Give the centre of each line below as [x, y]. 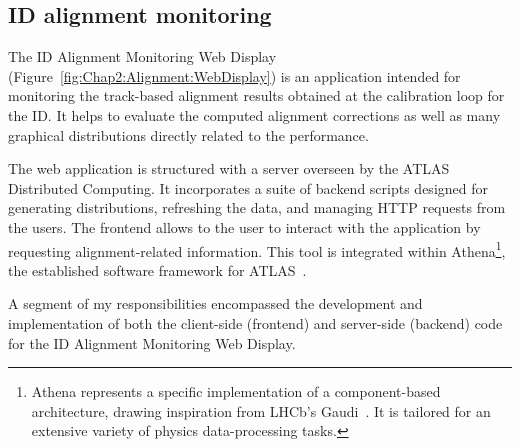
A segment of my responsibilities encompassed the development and [215, 303]
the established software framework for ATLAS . [157, 269]
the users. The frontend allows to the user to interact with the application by [244, 226]
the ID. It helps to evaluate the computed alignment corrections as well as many [254, 114]
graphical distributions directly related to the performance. [188, 134]
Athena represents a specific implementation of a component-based [236, 391]
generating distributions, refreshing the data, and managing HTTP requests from [257, 207]
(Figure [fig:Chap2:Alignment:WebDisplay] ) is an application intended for [234, 75]
